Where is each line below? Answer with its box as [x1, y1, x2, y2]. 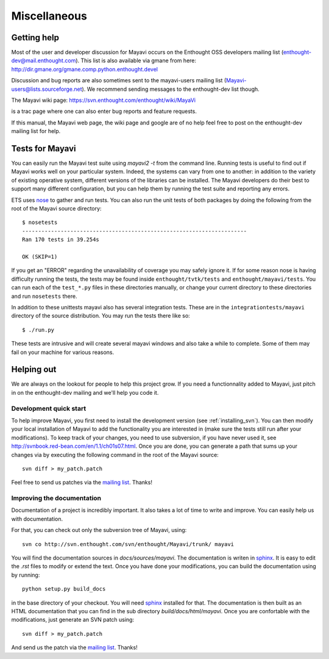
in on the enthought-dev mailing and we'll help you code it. [11, 389, 159, 396]
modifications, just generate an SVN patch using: [11, 616, 134, 624]
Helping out [11, 364, 57, 375]
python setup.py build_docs [22, 586, 106, 592]
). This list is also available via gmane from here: [75, 57, 197, 64]
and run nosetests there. [11, 292, 77, 300]
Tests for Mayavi [11, 143, 76, 154]
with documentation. [11, 515, 63, 522]
